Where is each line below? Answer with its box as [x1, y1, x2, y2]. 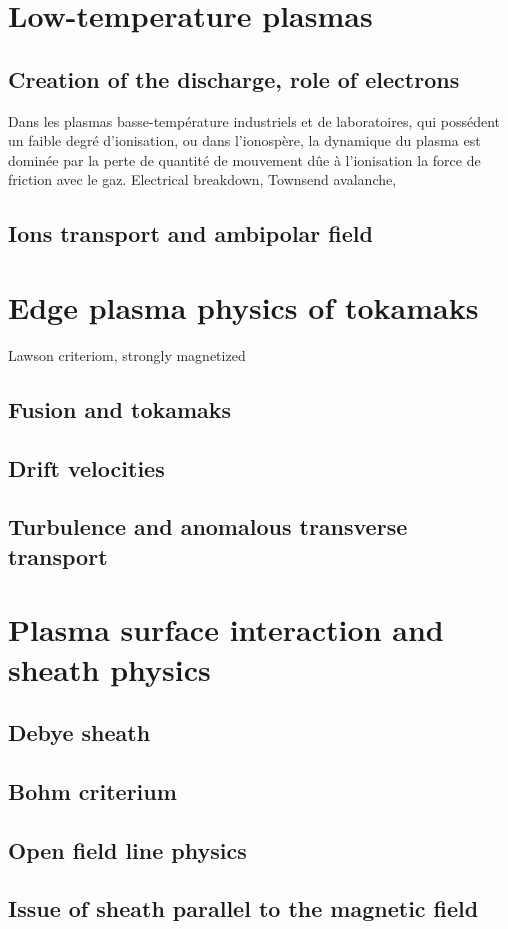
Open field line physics [8, 834, 247, 865]
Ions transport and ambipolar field [8, 218, 373, 249]
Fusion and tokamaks [8, 393, 232, 424]
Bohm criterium [8, 775, 177, 806]
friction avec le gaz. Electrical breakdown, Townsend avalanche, [8, 169, 397, 190]
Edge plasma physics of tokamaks [8, 286, 479, 327]
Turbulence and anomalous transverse [8, 511, 408, 542]
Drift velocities [8, 452, 165, 483]
